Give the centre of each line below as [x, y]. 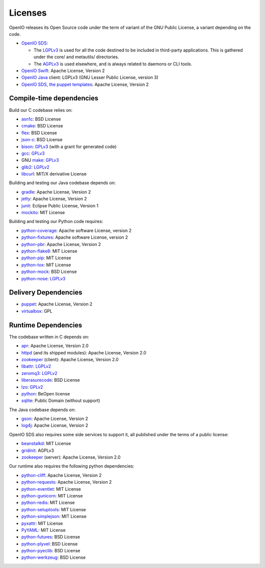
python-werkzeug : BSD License [53, 557]
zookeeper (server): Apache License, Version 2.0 [71, 457]
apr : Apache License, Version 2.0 [55, 346]
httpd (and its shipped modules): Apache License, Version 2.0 [84, 352]
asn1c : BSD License [41, 119]
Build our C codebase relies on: [41, 110]
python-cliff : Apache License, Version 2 [62, 475]
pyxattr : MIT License [42, 523]
